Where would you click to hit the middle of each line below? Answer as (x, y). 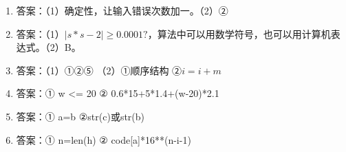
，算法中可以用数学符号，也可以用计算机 (239, 33)
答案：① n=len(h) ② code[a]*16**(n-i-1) (104, 139)
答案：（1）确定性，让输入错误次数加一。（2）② (122, 10)
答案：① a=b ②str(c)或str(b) (80, 116)
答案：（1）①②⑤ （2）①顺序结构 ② (99, 70)
